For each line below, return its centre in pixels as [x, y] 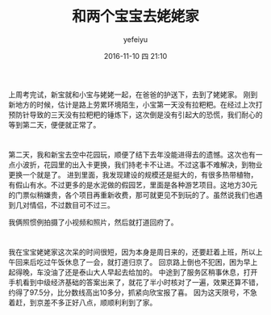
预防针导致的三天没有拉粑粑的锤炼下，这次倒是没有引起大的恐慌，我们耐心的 [135, 115]
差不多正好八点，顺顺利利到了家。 [100, 303]
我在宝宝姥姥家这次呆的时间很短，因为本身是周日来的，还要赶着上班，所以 [132, 252]
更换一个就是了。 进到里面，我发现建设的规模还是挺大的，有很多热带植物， [133, 175]
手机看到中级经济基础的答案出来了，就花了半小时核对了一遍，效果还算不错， [135, 283]
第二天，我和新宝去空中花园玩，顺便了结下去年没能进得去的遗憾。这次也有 [132, 155]
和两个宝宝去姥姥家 [135, 17]
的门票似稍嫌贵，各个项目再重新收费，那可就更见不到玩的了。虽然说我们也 [132, 195]
